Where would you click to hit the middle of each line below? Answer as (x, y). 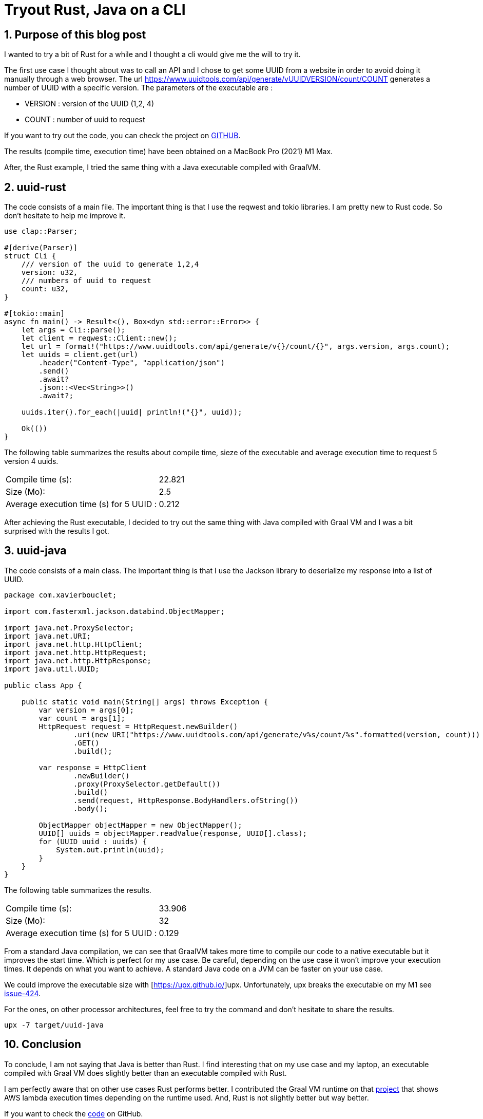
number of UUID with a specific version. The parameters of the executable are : (139, 88)
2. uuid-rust (35, 187)
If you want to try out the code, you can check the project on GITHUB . (122, 136)
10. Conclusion (43, 1045)
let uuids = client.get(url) (80, 355)
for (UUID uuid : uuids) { (93, 841)
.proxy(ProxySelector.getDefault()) (147, 784)
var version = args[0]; (86, 710)
